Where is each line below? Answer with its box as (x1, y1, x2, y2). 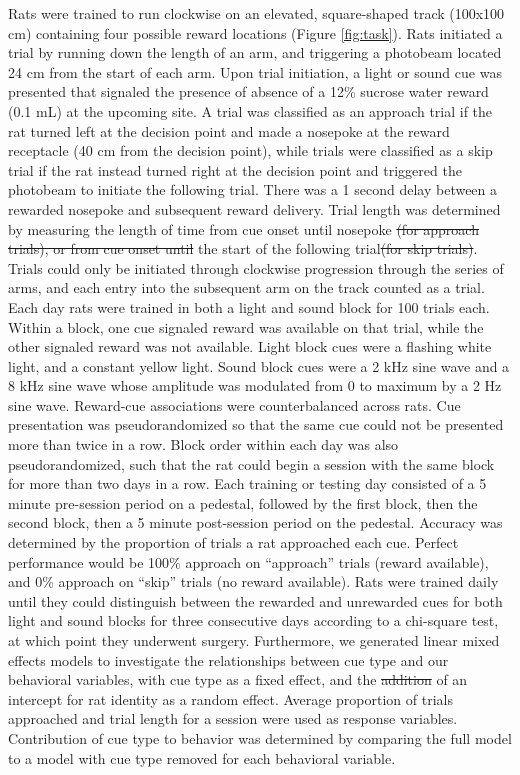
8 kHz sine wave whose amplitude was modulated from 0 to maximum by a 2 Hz (8, 375, 502, 396)
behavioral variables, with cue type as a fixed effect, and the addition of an (8, 669, 468, 690)
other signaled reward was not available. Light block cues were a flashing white (8, 336, 492, 357)
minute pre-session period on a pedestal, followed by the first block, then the (8, 492, 478, 513)
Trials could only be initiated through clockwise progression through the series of (8, 257, 504, 278)
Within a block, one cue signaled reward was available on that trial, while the (8, 316, 484, 337)
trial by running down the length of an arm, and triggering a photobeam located (8, 42, 502, 63)
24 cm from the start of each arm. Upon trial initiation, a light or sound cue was (8, 61, 502, 82)
